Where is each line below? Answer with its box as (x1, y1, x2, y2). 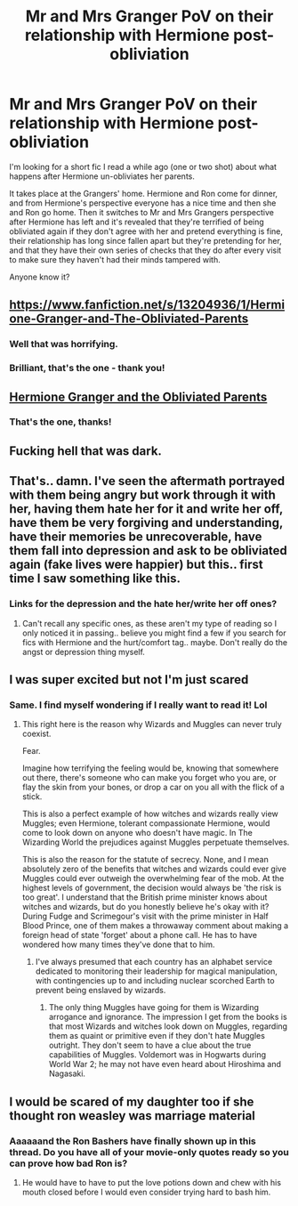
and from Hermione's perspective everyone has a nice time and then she (9, 198, 277, 208)
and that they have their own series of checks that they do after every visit (9, 245, 282, 255)
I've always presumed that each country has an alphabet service (35, 957, 273, 967)
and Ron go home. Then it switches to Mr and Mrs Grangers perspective (9, 206, 274, 217)
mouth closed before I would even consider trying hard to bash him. (21, 1186, 271, 1197)
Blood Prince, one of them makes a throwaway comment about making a (21, 920, 289, 931)
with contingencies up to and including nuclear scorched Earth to (35, 975, 275, 986)
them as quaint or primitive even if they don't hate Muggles (48, 1031, 265, 1041)
